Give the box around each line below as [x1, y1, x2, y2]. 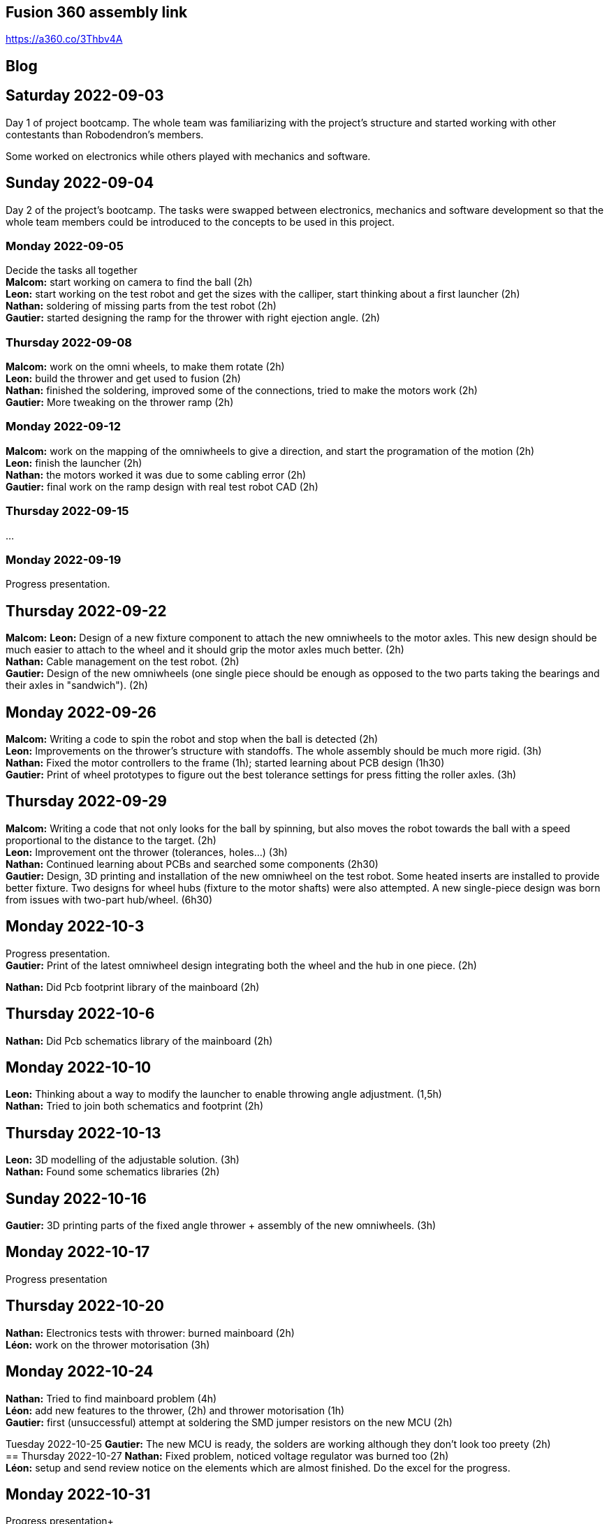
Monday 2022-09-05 [6, 238, 124, 253]
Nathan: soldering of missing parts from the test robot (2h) [6, 300, 277, 312]
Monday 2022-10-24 [6, 1363, 154, 1381]
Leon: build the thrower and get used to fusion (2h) [6, 372, 241, 385]
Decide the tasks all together [6, 264, 138, 277]
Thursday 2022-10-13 [6, 1124, 161, 1142]
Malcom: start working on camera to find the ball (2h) [6, 276, 253, 289]
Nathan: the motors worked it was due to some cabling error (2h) [6, 468, 307, 481]
